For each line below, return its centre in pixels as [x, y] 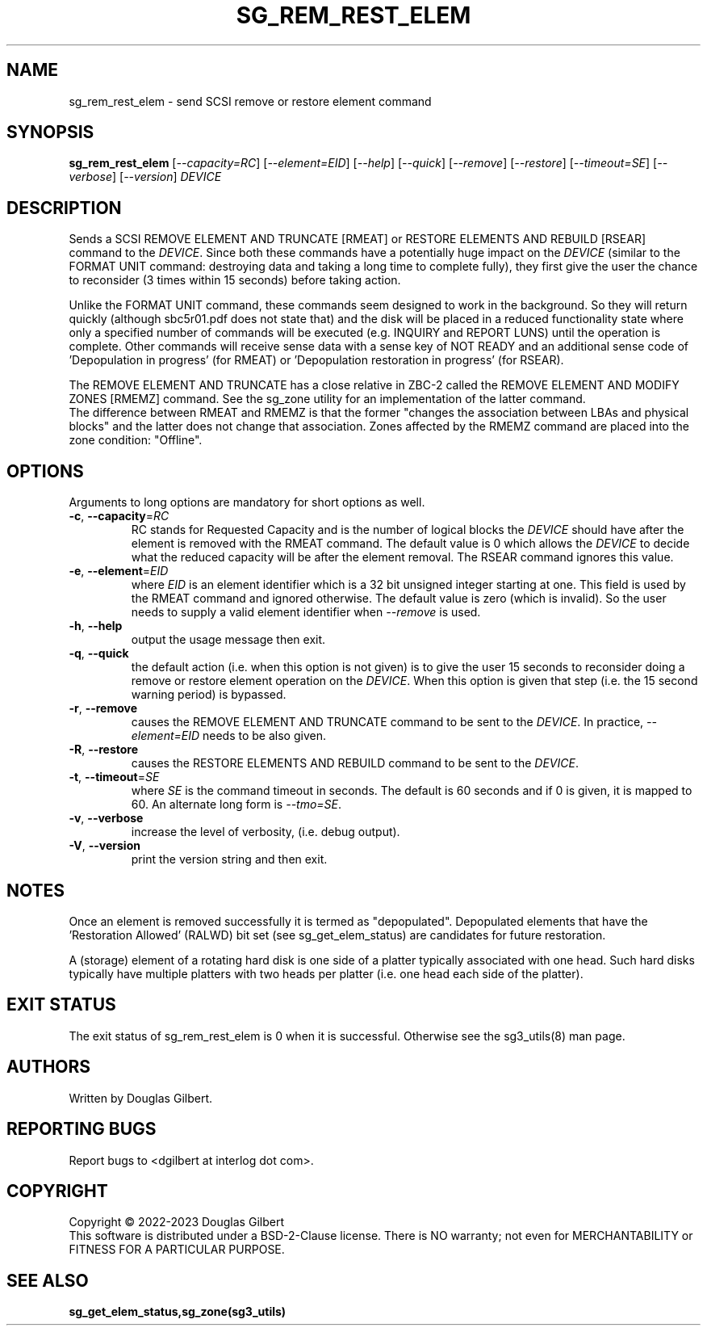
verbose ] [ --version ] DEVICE [145, 177]
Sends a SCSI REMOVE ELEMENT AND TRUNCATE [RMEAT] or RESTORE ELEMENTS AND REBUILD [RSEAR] [358, 239]
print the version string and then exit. [229, 859]
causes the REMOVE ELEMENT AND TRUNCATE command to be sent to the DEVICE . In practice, [387, 722]
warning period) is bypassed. [209, 695]
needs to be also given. [264, 736]
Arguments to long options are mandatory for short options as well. [247, 502]
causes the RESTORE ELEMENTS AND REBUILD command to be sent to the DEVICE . [355, 763]
